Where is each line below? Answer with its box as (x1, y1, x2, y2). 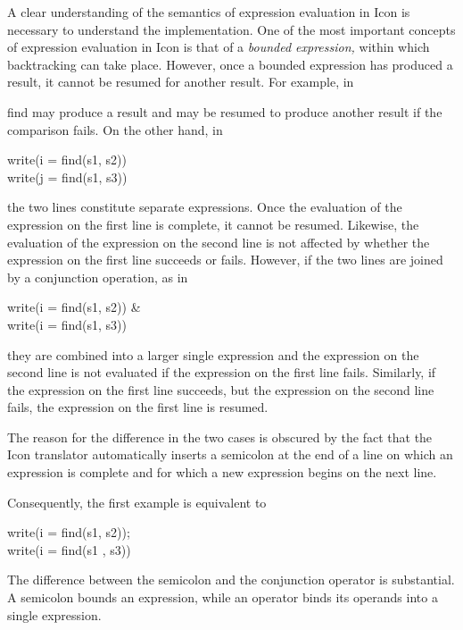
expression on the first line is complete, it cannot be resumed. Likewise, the (7, 214, 419, 233)
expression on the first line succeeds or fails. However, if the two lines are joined (7, 250, 443, 269)
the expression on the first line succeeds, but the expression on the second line (7, 380, 434, 399)
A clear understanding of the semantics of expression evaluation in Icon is (7, 3, 410, 21)
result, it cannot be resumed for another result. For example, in (7, 72, 354, 91)
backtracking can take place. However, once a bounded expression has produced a (7, 55, 453, 73)
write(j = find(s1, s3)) (7, 167, 128, 186)
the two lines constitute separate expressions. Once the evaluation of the (7, 197, 402, 216)
